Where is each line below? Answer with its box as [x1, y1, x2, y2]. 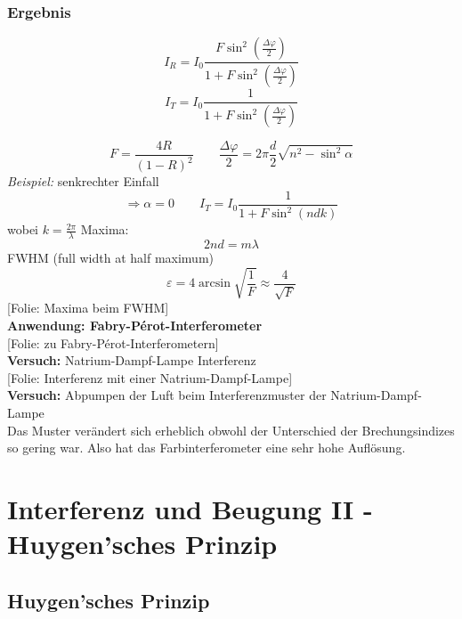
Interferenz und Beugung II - [7, 490, 373, 526]
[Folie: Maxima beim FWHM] [7, 298, 169, 317]
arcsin [199, 277, 231, 290]
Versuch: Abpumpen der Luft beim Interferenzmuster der [7, 386, 327, 404]
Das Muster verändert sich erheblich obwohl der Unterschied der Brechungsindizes [7, 420, 455, 439]
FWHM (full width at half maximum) [7, 248, 215, 267]
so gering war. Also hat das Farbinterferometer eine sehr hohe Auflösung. [7, 438, 406, 457]
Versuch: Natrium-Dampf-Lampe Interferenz [7, 351, 256, 370]
